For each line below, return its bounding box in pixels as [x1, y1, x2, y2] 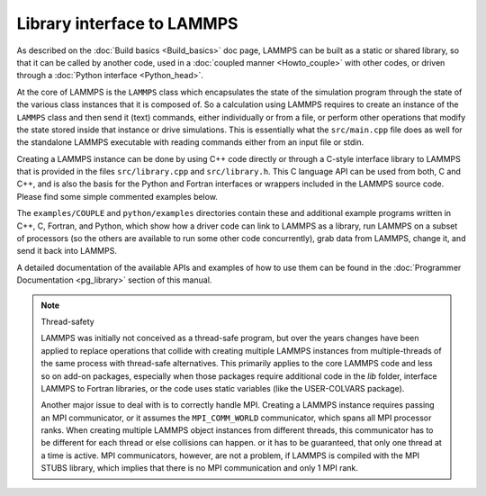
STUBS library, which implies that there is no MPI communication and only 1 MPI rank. [40, 463, 359, 473]
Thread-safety [40, 316, 94, 327]
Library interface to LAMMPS [16, 14, 238, 33]
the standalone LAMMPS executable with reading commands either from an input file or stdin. [16, 137, 364, 148]
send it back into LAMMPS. [16, 246, 117, 257]
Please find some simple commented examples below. [16, 191, 218, 202]
